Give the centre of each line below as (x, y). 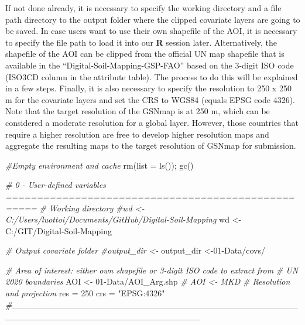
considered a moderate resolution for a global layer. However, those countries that (152, 122)
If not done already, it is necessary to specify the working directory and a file (143, 8)
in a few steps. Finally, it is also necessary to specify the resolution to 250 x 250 (148, 88)
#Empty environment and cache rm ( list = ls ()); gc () (100, 165)
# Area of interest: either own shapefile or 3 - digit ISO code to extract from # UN (152, 270)
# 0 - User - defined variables (56, 185)
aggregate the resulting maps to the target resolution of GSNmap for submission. (151, 146)
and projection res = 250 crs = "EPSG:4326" (85, 293)
